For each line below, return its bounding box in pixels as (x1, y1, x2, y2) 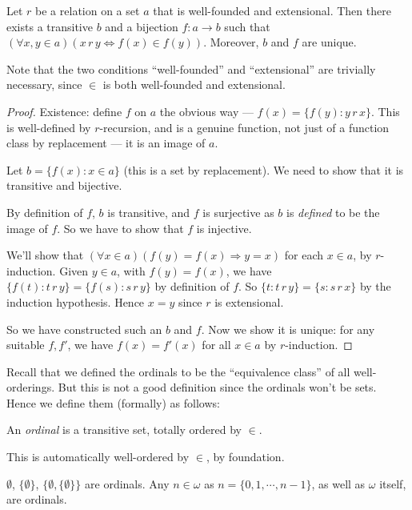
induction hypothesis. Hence (6, 293, 145, 310)
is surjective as (202, 203, 274, 220)
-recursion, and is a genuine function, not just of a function (99, 118, 390, 135)
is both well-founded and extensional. (102, 76, 286, 93)
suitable (6, 336, 45, 353)
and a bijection (105, 18, 178, 34)
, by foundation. (206, 448, 285, 465)
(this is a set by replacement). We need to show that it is (123, 161, 404, 178)
